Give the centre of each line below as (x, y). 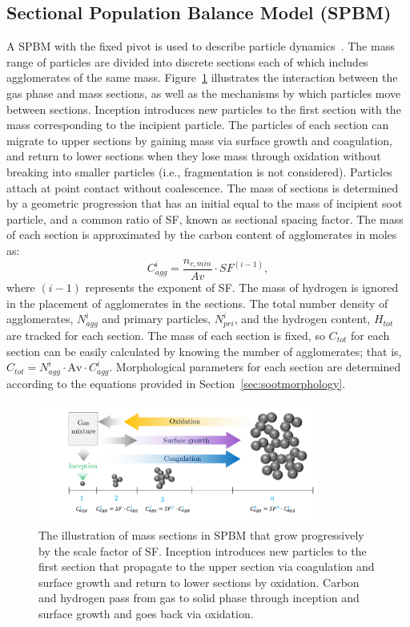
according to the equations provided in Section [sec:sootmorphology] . (176, 383)
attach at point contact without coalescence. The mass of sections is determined (203, 187)
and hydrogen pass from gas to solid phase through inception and (199, 598)
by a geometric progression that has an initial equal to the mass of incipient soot (205, 203)
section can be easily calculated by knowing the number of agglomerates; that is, (204, 351)
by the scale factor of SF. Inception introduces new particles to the (203, 550)
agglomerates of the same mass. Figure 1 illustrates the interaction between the (202, 77)
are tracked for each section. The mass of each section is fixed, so (166, 335)
